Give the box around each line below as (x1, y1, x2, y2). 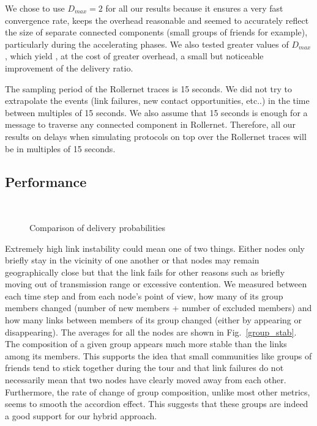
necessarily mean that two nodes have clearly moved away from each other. (5, 373, 286, 386)
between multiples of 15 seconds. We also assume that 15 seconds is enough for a (5, 106, 308, 119)
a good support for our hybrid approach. (5, 409, 157, 422)
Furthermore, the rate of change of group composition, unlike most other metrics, (5, 385, 310, 398)
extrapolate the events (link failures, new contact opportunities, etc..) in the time (5, 94, 310, 107)
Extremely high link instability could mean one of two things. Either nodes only (5, 241, 305, 254)
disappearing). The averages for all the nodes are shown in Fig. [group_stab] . (5, 325, 297, 338)
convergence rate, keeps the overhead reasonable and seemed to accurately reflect (5, 13, 309, 26)
